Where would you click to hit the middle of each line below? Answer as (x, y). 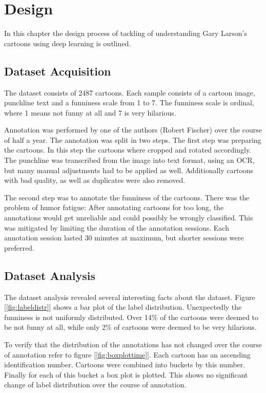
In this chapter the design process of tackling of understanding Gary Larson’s (126, 33)
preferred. (19, 247)
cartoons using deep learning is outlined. (68, 43)
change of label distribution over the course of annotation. (95, 385)
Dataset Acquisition (58, 71)
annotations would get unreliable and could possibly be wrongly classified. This (129, 218)
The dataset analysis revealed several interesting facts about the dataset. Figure (130, 297)
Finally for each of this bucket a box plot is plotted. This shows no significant (126, 374)
